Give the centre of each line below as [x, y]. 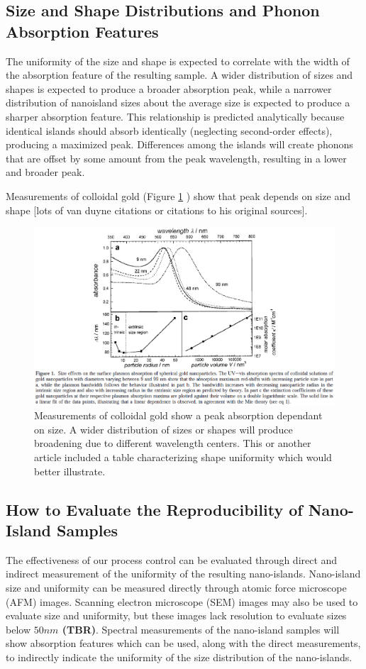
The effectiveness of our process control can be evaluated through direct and [172, 559]
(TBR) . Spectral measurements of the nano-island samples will [201, 629]
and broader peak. [45, 172]
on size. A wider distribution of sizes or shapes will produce [163, 429]
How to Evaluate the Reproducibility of [154, 509]
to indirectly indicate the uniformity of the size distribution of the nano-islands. [179, 657]
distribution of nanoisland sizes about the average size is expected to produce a [178, 103]
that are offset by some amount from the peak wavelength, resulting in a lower [176, 158]
